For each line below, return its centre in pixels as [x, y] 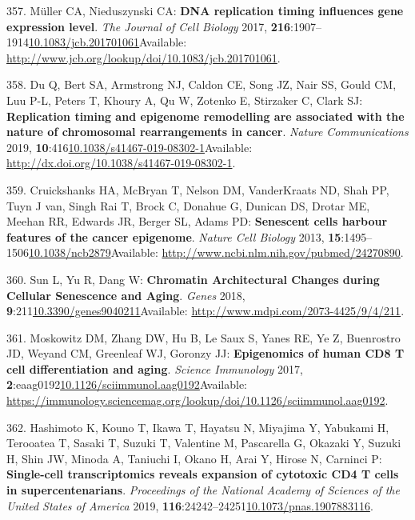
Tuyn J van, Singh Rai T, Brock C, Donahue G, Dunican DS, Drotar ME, [188, 205]
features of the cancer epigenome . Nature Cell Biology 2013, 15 [174, 236]
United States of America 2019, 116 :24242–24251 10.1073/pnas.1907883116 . [190, 505]
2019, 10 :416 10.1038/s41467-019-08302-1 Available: [130, 147]
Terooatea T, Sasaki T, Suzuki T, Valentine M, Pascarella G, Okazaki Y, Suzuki [204, 443]
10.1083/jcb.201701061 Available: [108, 42]
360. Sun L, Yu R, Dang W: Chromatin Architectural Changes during [193, 279]
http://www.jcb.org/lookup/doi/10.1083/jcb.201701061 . [144, 57]
